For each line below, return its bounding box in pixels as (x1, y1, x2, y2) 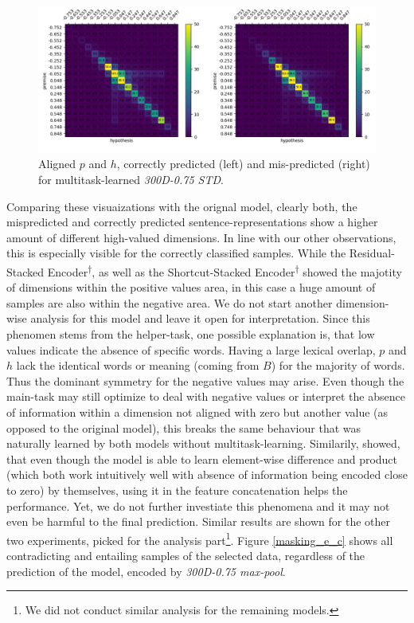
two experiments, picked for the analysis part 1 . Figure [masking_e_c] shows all (6, 529, 393, 548)
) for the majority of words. (271, 357, 405, 374)
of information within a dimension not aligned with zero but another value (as (6, 404, 389, 420)
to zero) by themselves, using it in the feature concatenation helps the (6, 481, 348, 498)
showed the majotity (303, 263, 402, 280)
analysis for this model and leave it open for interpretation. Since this (30, 310, 370, 327)
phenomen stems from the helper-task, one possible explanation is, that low (6, 326, 375, 343)
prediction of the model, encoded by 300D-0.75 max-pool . (6, 562, 286, 579)
